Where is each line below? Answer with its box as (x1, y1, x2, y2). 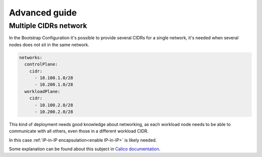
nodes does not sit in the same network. (9, 42, 89, 47)
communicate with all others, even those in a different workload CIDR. (9, 128, 149, 134)
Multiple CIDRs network (9, 21, 87, 30)
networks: (19, 55, 43, 60)
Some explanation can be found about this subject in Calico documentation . (9, 146, 161, 152)
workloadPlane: (24, 89, 61, 94)
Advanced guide (9, 7, 77, 18)
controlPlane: (24, 62, 58, 67)
